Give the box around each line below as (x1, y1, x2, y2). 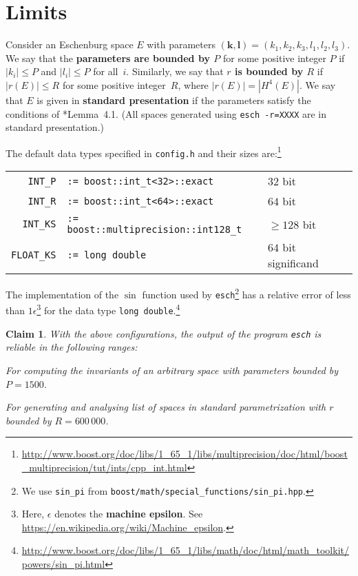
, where (178, 77, 209, 92)
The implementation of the (6, 287, 119, 301)
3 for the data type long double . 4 (36, 301, 180, 318)
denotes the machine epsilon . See (54, 506, 203, 521)
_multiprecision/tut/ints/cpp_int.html (21, 460, 187, 474)
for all (93, 64, 118, 79)
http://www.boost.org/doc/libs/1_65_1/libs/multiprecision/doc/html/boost (21, 446, 348, 461)
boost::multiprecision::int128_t (67, 224, 242, 236)
